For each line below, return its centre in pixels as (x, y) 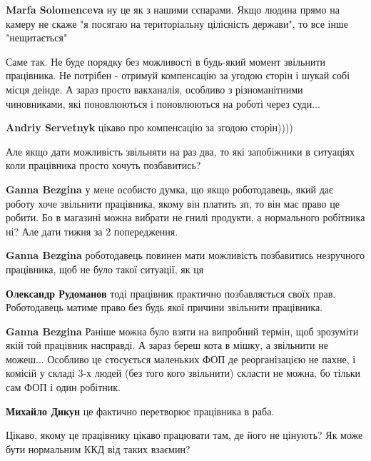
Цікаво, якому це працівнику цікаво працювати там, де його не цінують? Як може (184, 435)
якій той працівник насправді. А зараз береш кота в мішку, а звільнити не (167, 345)
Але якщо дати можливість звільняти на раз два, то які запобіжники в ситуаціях (180, 151)
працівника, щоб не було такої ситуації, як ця (105, 269)
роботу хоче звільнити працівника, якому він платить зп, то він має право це (173, 203)
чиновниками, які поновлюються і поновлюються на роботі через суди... (163, 103)
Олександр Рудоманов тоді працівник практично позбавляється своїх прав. (171, 293)
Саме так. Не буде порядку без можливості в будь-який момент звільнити (166, 61)
